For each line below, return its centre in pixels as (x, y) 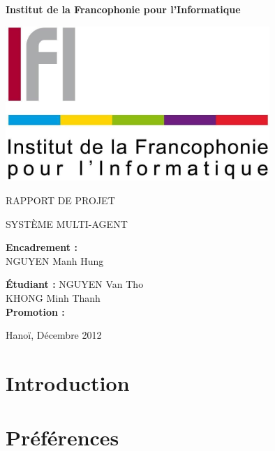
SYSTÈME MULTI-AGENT (67, 223)
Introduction (68, 382)
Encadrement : (42, 247)
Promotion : (35, 311)
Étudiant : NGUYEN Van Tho (75, 284)
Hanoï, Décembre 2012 (54, 335)
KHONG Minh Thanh (53, 298)
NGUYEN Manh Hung (55, 260)
